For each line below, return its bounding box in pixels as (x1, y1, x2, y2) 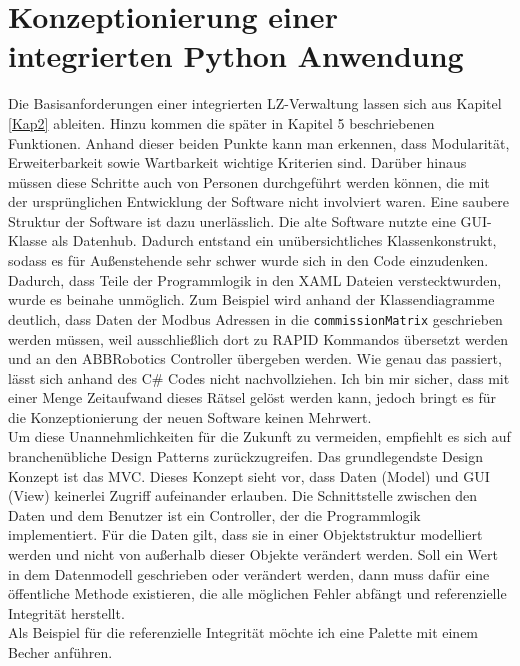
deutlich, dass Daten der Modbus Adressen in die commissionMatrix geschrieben (8, 308, 503, 329)
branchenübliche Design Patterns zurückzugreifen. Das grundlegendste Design (8, 446, 484, 467)
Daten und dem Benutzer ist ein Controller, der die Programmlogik (8, 504, 421, 525)
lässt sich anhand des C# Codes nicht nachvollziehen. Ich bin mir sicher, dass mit (8, 367, 510, 388)
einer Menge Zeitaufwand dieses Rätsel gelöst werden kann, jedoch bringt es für (8, 387, 496, 408)
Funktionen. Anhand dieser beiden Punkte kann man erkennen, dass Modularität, (8, 132, 510, 153)
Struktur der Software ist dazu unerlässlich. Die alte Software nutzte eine (8, 210, 456, 231)
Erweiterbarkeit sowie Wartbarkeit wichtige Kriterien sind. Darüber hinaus (8, 152, 467, 173)
